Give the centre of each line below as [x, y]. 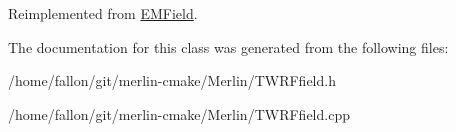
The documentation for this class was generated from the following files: [228, 46]
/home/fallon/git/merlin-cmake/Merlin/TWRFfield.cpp [179, 113]
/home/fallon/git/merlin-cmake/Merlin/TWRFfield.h [172, 80]
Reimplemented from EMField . [103, 13]
